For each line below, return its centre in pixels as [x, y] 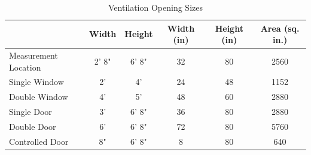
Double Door [33, 126]
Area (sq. [280, 28]
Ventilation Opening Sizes [155, 7]
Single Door [31, 112]
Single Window [36, 82]
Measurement [33, 55]
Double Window [39, 97]
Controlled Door [39, 141]
